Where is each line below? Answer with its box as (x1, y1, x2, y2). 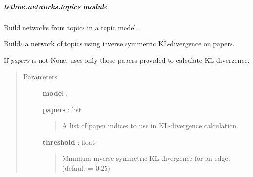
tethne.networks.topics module (4, 1, 107, 11)
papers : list (42, 104, 82, 114)
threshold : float (42, 137, 95, 147)
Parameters (23, 71, 57, 81)
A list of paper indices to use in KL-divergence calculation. (62, 120, 238, 131)
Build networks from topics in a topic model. (4, 22, 138, 32)
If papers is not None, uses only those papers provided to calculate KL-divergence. (4, 55, 250, 65)
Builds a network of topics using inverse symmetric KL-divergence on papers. (4, 39, 235, 49)
